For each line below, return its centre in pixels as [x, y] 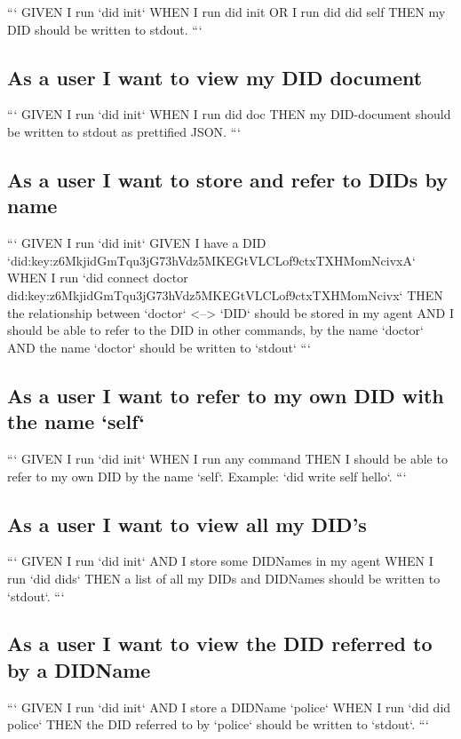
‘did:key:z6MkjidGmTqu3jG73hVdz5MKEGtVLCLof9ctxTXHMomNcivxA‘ [211, 260]
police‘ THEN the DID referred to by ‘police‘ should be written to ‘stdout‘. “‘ [218, 724]
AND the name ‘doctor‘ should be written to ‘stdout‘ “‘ [159, 347]
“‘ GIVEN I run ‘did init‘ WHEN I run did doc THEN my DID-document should [229, 114]
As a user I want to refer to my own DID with [226, 395]
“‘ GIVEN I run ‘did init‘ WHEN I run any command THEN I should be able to [227, 458]
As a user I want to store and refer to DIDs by [227, 179]
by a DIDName [79, 669]
